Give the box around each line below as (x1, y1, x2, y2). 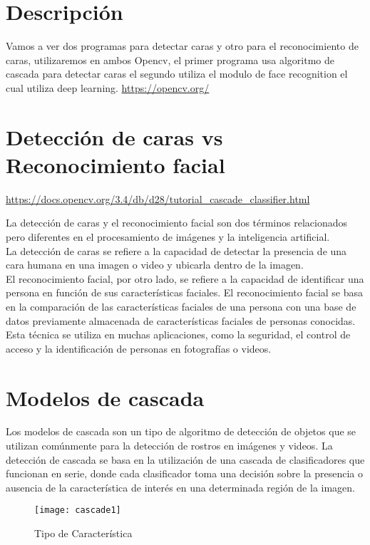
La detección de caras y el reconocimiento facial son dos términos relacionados (6, 215, 348, 230)
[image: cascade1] (34, 505, 121, 516)
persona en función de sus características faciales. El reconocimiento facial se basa (6, 285, 364, 300)
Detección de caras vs (6, 122, 223, 151)
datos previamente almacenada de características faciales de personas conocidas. (6, 313, 356, 328)
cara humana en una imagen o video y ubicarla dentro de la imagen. (6, 257, 304, 272)
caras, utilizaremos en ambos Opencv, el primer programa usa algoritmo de (6, 52, 335, 67)
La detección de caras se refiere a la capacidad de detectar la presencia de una (6, 243, 347, 258)
